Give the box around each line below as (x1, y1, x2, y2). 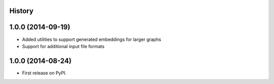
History (9, 7, 34, 15)
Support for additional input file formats (22, 43, 105, 49)
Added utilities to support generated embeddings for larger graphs (22, 36, 161, 43)
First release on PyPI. (22, 70, 67, 76)
